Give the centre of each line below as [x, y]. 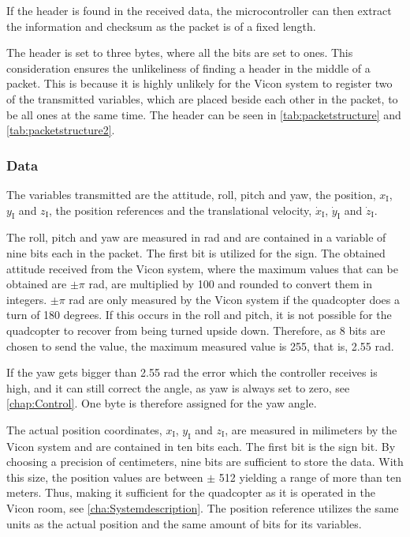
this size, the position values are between [105, 477]
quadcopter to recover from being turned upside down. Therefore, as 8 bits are [196, 330]
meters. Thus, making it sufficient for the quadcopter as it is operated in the [191, 492]
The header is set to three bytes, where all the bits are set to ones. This [180, 53]
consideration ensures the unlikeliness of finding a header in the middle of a [188, 68]
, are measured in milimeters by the [311, 429]
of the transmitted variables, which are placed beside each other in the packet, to [202, 98]
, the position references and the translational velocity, [180, 210]
